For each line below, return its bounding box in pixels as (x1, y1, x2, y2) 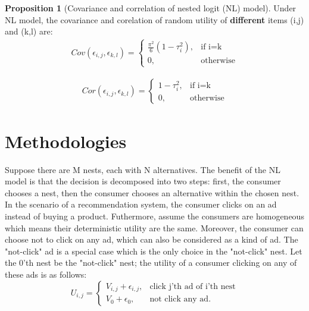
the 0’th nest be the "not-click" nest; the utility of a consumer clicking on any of (5, 256, 297, 269)
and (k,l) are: (5, 25, 53, 37)
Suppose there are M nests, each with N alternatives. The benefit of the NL (5, 163, 280, 175)
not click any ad (149, 295, 209, 304)
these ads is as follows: (5, 268, 87, 280)
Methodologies (5, 128, 127, 153)
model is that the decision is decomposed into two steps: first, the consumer (5, 175, 281, 187)
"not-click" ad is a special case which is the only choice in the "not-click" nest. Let (5, 244, 302, 257)
